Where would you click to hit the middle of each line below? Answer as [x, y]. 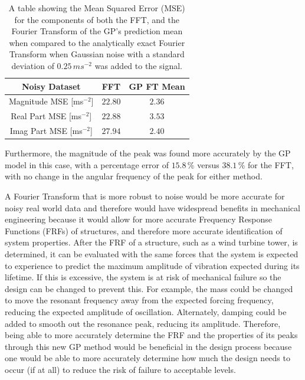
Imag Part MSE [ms [46, 131]
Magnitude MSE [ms [46, 101]
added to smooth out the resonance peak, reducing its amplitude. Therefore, [143, 323]
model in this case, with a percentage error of [87, 164]
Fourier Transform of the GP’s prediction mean [97, 31]
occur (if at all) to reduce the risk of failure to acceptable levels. [120, 369]
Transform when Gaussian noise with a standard [97, 54]
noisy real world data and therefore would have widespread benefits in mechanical [152, 207]
